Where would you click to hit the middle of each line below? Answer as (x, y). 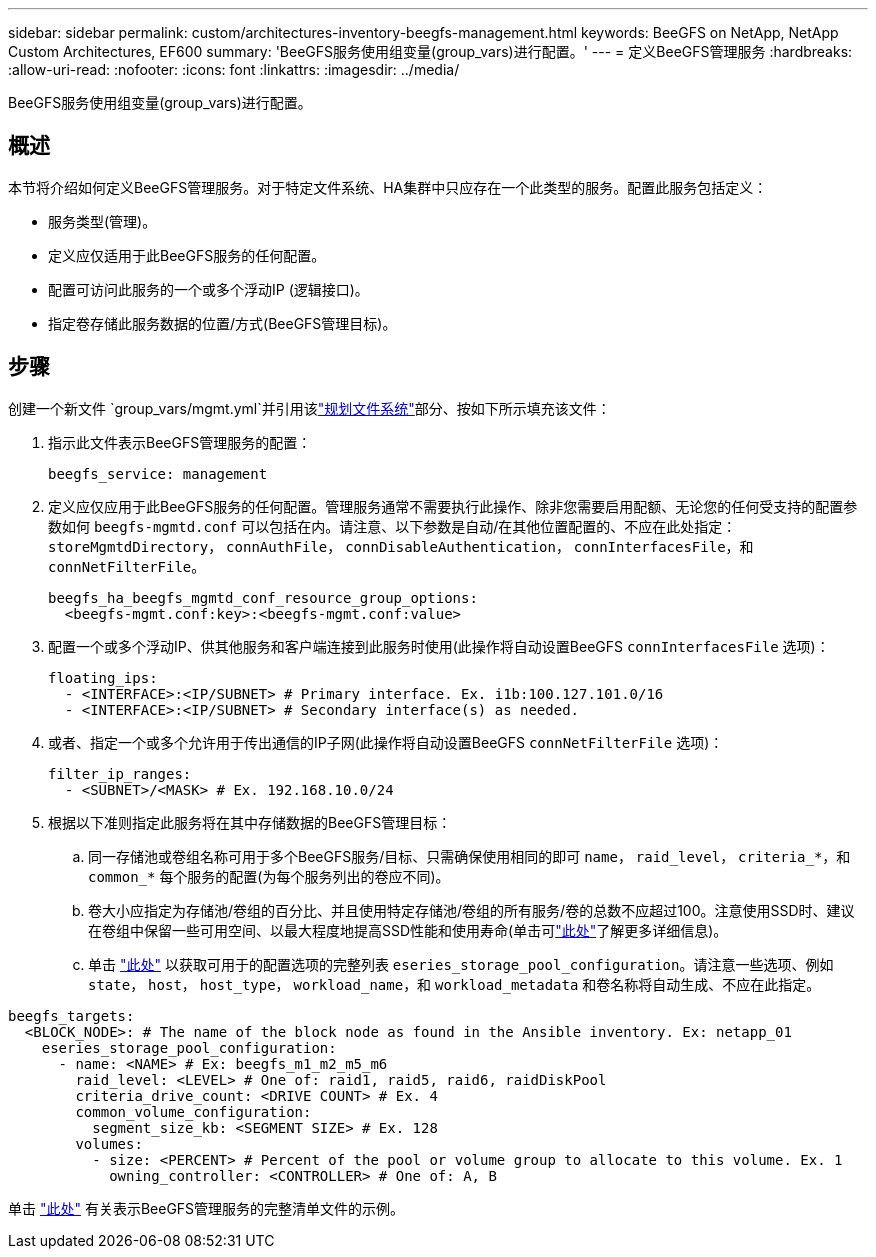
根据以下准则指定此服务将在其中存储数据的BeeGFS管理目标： (250, 822)
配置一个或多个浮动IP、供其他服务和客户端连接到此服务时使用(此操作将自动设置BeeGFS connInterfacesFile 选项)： (439, 646)
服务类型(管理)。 (102, 221)
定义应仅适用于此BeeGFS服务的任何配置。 (187, 255)
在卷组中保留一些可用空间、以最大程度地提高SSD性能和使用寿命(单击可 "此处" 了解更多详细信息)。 (408, 930)
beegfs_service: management (158, 473)
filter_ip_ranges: (120, 773)
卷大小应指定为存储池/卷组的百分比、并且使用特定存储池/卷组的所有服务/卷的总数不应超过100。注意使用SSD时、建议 (471, 910)
